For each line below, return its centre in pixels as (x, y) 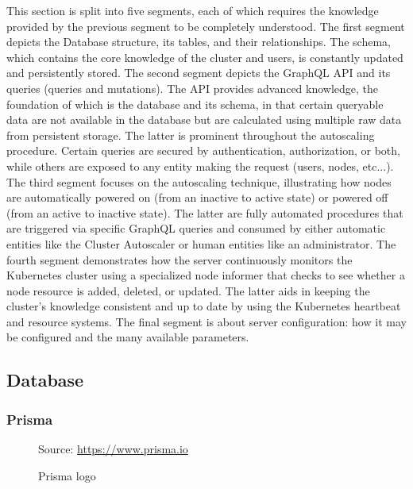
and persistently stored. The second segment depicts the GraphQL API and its (199, 73)
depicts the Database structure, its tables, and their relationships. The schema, (199, 42)
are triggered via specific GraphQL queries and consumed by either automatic (196, 228)
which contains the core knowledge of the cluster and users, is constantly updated (205, 57)
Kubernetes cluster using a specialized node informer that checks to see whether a (206, 275)
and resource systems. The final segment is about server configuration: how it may (206, 321)
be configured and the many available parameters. (128, 337)
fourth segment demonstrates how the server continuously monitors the (179, 259)
